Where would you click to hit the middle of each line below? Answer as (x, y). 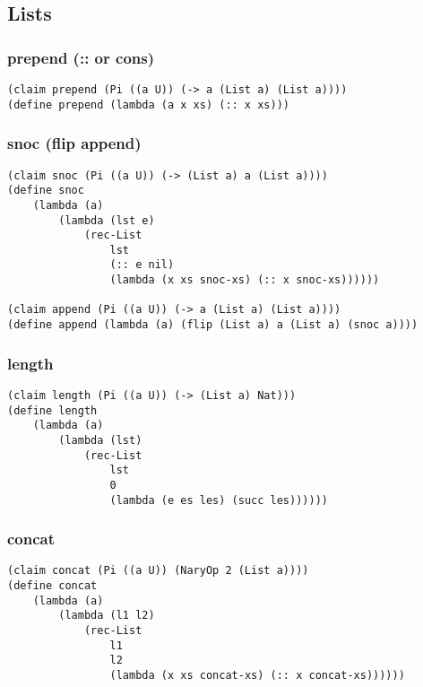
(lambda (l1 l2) (107, 616)
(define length (52, 410)
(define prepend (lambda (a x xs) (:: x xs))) (148, 104)
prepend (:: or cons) (81, 57)
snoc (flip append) (74, 143)
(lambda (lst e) (107, 220)
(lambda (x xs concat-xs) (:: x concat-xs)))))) (257, 676)
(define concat (52, 586)
